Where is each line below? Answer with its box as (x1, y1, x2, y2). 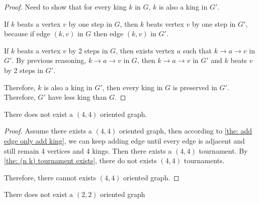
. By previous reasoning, (12, 55, 87, 65)
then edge (93, 28, 124, 39)
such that (183, 45, 212, 55)
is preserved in (172, 82, 217, 92)
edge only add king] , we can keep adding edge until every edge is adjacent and (4, 135, 245, 146)
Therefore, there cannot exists (4, 172, 97, 182)
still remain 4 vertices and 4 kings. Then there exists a (4, 145, 172, 156)
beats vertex (146, 18, 184, 29)
